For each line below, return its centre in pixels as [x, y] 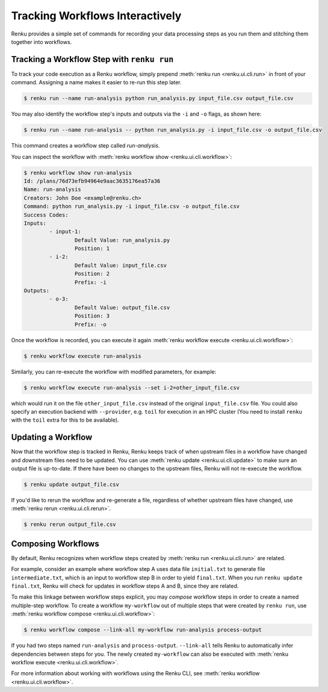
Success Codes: [46, 215]
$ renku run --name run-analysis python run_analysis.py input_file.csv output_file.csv [159, 98]
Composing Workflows [55, 544]
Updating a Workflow [52, 438]
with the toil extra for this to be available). [65, 420]
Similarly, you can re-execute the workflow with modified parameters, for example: [114, 372]
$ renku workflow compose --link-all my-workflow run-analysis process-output [143, 630]
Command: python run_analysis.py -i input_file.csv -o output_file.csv [132, 207]
